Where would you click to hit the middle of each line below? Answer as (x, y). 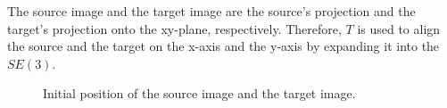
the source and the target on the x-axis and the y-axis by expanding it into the (223, 46)
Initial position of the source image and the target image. (199, 93)
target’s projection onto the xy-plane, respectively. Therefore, (174, 28)
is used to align (399, 28)
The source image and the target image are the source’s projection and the (211, 11)
